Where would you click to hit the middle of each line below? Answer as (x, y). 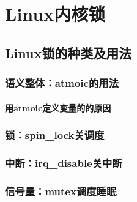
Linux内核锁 (55, 14)
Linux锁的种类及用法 (68, 52)
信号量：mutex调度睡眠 (61, 191)
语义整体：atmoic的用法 (62, 83)
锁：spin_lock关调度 (55, 135)
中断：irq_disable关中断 (64, 163)
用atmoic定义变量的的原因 (58, 107)
